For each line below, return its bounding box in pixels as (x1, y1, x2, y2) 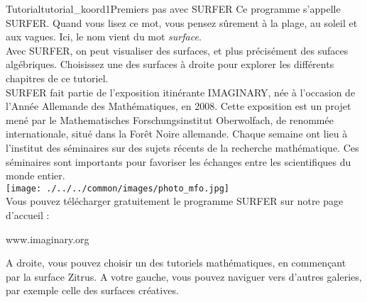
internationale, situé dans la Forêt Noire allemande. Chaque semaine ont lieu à (6, 126, 348, 141)
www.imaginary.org (6, 231, 89, 246)
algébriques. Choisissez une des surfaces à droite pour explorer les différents (6, 57, 334, 72)
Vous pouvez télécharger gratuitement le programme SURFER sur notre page (6, 194, 344, 208)
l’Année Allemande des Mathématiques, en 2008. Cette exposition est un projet (6, 99, 351, 113)
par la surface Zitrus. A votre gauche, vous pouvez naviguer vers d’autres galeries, (6, 269, 362, 284)
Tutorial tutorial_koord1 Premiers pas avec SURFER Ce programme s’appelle (6, 1, 341, 16)
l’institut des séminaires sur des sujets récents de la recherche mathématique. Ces (6, 140, 359, 155)
